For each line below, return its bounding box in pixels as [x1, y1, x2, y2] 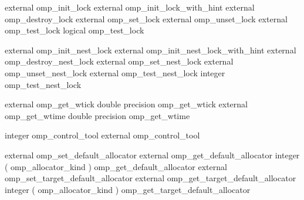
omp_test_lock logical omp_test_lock [5, 24, 144, 36]
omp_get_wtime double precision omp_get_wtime [5, 109, 190, 121]
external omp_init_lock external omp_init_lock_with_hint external [5, 1, 255, 13]
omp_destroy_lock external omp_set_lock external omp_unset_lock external [5, 12, 288, 25]
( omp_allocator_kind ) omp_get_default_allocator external [5, 160, 227, 172]
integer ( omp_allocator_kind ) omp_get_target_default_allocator [5, 183, 251, 195]
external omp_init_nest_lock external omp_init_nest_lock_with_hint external [5, 43, 296, 56]
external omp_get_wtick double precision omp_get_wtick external [5, 98, 248, 110]
